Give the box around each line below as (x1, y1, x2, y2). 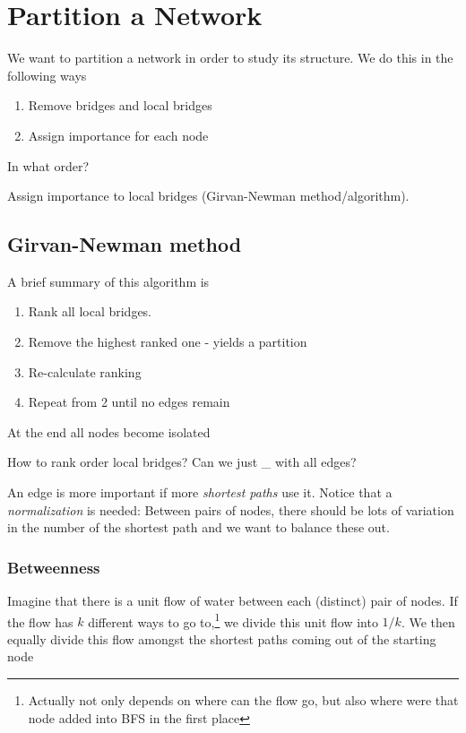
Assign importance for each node (28, 125, 209, 144)
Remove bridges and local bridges (28, 96, 212, 115)
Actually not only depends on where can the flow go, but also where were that (28, 691, 459, 710)
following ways (7, 65, 87, 84)
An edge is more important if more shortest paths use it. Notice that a (7, 483, 393, 502)
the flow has (7, 612, 73, 631)
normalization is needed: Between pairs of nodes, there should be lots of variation (7, 500, 454, 519)
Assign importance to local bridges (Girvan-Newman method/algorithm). (7, 186, 410, 205)
